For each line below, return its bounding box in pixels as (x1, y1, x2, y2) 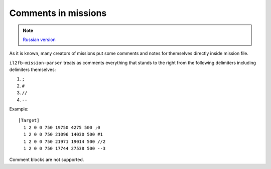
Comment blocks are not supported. (9, 156, 84, 162)
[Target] (18, 117, 40, 123)
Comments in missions (9, 7, 107, 18)
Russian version (23, 36, 56, 42)
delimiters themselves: (9, 66, 56, 72)
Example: (9, 106, 29, 112)
